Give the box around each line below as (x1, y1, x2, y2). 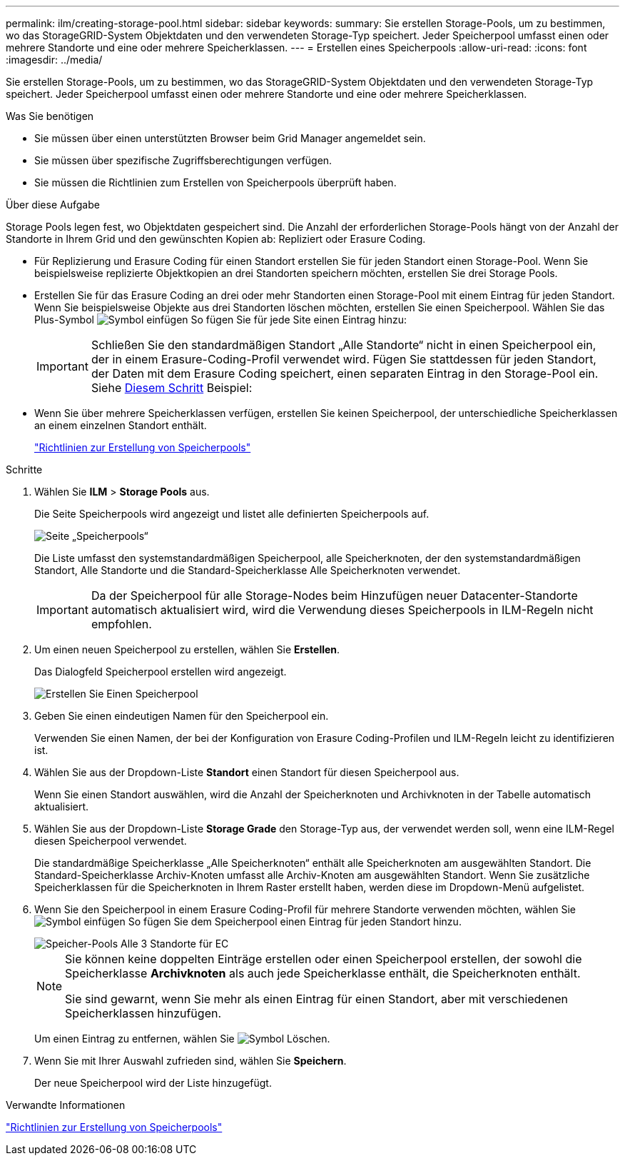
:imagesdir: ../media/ (6, 54, 103, 66)
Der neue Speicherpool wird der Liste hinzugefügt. (34, 1077, 272, 1089)
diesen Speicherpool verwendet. (34, 835, 187, 847)
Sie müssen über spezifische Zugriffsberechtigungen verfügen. (34, 154, 332, 166)
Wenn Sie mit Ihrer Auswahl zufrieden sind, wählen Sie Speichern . (34, 1055, 347, 1067)
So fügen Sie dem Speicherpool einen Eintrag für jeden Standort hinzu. (128, 915, 462, 928)
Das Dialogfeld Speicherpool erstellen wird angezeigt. (34, 665, 287, 678)
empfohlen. (91, 617, 152, 631)
